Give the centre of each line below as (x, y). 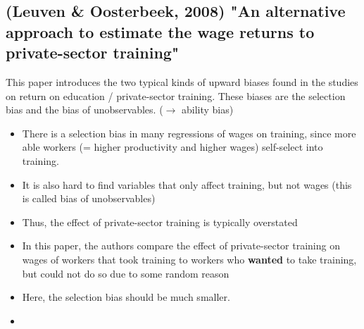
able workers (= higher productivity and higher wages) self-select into (172, 147)
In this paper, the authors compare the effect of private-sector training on (181, 246)
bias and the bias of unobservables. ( (84, 110)
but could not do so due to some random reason (126, 273)
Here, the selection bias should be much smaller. (126, 297)
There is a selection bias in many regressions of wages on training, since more (189, 133)
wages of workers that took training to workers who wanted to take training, (189, 259)
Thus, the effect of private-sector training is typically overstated (160, 222)
